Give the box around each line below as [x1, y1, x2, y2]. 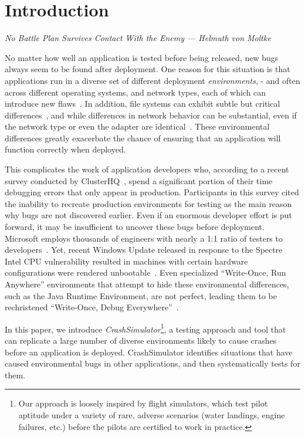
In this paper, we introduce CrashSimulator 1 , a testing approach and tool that [5, 321, 286, 335]
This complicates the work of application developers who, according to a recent [5, 163, 289, 175]
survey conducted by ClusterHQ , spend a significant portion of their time [5, 174, 273, 187]
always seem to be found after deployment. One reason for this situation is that [5, 63, 290, 75]
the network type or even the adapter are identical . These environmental [5, 120, 270, 133]
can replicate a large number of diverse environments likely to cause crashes [5, 334, 277, 347]
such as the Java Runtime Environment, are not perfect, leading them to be [5, 289, 277, 302]
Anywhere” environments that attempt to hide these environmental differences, [5, 278, 289, 290]
